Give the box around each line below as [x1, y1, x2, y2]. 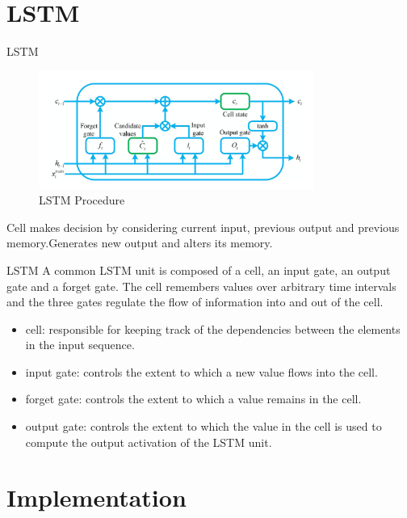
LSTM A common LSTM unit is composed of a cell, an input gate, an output [6, 261, 391, 278]
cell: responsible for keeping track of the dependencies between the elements [25, 320, 401, 337]
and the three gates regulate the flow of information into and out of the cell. [6, 293, 384, 310]
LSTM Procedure [39, 192, 125, 208]
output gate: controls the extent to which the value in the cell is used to [25, 418, 382, 435]
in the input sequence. [25, 336, 135, 353]
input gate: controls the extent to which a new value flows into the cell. [25, 363, 378, 380]
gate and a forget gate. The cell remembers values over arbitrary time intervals [6, 277, 397, 294]
